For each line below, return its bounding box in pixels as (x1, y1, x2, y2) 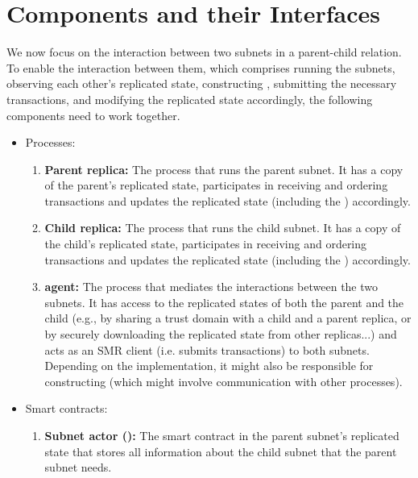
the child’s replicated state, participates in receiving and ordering (44, 235, 367, 252)
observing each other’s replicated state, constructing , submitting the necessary (6, 75, 397, 92)
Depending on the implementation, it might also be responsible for (44, 357, 374, 374)
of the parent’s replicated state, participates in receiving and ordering (44, 177, 388, 193)
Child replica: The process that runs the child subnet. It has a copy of (44, 219, 401, 236)
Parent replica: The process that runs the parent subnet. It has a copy (44, 160, 404, 177)
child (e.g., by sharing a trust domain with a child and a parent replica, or (44, 310, 412, 326)
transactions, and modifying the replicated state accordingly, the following (6, 90, 373, 107)
